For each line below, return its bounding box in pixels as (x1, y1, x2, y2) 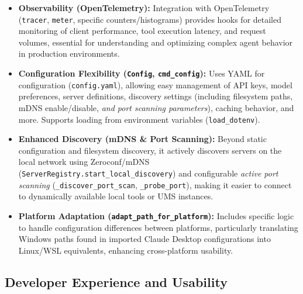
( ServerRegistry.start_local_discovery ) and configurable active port (18, 167, 278, 179)
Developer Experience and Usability (5, 272, 228, 290)
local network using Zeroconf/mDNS (18, 155, 150, 168)
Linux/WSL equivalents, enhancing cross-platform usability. (18, 244, 233, 256)
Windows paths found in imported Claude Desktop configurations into (18, 233, 271, 245)
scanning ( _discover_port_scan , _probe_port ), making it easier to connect (18, 178, 292, 191)
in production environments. (18, 47, 120, 60)
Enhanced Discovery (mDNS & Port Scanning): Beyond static (18, 133, 267, 145)
